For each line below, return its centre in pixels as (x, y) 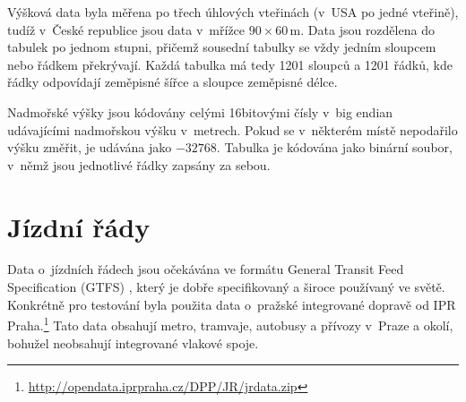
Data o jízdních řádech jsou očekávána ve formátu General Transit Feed (206, 269)
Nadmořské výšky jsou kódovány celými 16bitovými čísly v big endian (200, 111)
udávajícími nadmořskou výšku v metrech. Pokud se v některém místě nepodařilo (233, 129)
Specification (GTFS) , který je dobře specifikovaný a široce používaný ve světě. (226, 287)
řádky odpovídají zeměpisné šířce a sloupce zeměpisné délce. (173, 82)
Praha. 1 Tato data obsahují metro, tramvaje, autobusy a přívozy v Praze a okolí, (230, 324)
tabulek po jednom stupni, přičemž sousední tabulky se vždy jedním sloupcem (222, 47)
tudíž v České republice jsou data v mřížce (126, 29)
